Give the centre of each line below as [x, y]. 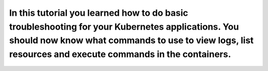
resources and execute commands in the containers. [120, 54]
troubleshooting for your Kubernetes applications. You [124, 27]
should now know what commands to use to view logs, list [132, 41]
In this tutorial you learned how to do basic [99, 13]
